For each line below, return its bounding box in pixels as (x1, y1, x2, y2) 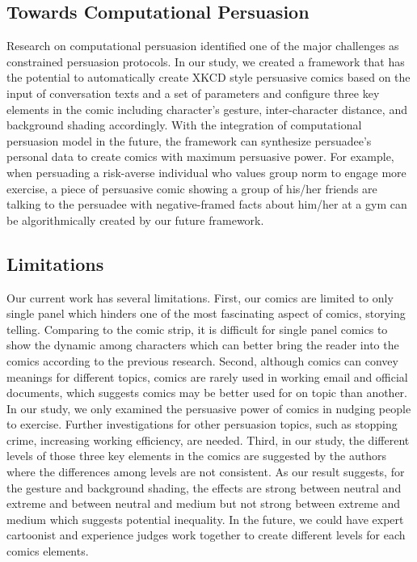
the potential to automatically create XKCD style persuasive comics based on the (6, 69, 411, 86)
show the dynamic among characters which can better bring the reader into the (6, 336, 399, 353)
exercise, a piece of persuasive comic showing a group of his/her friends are (6, 180, 377, 196)
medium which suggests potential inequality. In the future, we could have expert (6, 510, 404, 527)
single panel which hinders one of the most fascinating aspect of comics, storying (6, 305, 406, 322)
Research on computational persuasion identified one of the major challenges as (6, 37, 399, 54)
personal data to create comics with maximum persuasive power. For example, (6, 148, 394, 165)
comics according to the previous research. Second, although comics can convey (6, 352, 398, 369)
